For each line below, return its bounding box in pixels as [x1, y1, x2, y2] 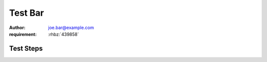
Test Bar [9, 7, 44, 18]
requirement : [9, 31, 37, 37]
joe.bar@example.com [48, 25, 94, 31]
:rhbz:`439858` [48, 31, 79, 37]
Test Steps [9, 44, 43, 53]
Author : [9, 25, 26, 31]
